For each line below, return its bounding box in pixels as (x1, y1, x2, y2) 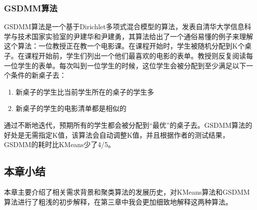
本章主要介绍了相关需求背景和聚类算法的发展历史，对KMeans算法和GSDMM (4, 186, 250, 197)
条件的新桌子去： (10, 70, 66, 80)
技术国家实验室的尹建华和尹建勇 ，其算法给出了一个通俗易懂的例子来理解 (17, 31, 253, 41)
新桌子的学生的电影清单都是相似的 (15, 103, 127, 113)
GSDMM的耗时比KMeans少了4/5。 (4, 139, 115, 150)
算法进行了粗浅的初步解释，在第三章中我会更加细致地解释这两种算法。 (4, 196, 232, 207)
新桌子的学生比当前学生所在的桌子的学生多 (15, 86, 154, 97)
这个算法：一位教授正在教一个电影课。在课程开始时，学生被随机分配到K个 (4, 41, 245, 51)
